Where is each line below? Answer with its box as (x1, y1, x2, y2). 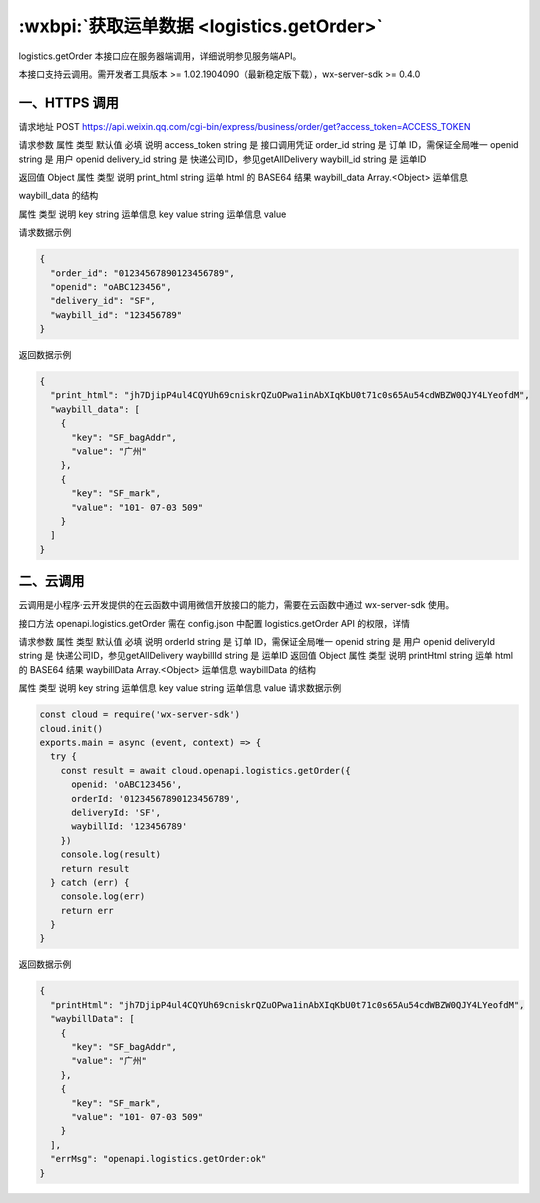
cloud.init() (39, 723, 104, 734)
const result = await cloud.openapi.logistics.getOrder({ (60, 765, 351, 776)
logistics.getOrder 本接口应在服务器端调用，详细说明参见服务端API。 (18, 50, 302, 62)
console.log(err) (60, 891, 146, 902)
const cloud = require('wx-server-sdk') (39, 709, 240, 720)
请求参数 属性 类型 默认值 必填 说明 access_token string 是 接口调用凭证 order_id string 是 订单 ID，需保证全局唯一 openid (18, 139, 519, 151)
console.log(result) (60, 849, 162, 860)
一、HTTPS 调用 (18, 94, 120, 111)
